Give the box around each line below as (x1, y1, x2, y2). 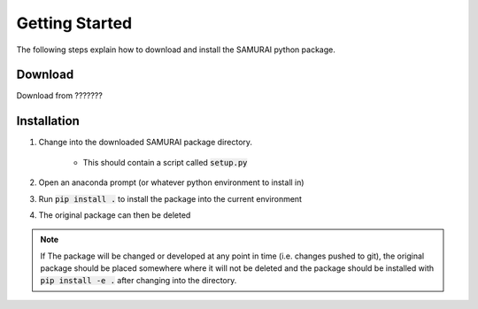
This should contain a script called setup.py (82, 157, 248, 167)
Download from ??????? (16, 90, 104, 101)
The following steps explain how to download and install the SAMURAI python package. (16, 44, 335, 55)
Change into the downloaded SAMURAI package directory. (38, 137, 252, 148)
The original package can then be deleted (38, 209, 191, 220)
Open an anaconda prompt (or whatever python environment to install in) (38, 177, 305, 188)
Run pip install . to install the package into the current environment (38, 193, 303, 204)
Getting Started (16, 13, 133, 33)
